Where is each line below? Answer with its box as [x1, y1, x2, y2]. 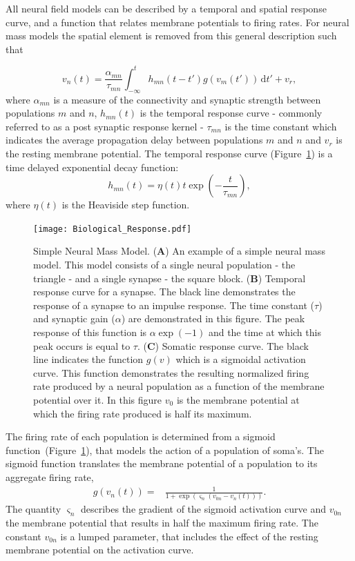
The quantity [6, 502, 61, 516]
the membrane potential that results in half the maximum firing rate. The [6, 515, 318, 530]
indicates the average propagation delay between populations [6, 132, 263, 147]
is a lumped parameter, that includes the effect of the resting [60, 529, 318, 543]
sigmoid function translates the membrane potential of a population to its [6, 456, 318, 471]
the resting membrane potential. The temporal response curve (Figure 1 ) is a [6, 146, 333, 161]
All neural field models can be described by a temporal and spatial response [6, 1, 327, 15]
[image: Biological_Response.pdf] [33, 224, 192, 234]
